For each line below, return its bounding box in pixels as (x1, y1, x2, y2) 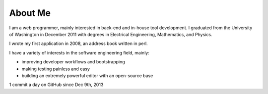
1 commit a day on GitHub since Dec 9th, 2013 (9, 82, 104, 88)
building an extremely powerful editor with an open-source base (21, 72, 153, 79)
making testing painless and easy (21, 66, 90, 72)
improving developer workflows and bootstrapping (21, 59, 125, 65)
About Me (9, 7, 51, 18)
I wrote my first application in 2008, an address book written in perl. (9, 41, 148, 47)
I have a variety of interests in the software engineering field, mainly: (9, 49, 150, 55)
